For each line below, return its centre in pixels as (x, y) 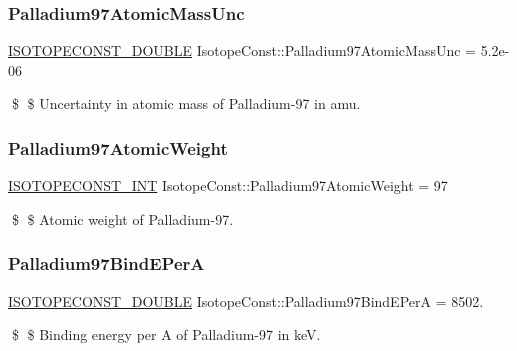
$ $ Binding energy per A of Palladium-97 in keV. (166, 334)
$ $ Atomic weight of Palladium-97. (122, 218)
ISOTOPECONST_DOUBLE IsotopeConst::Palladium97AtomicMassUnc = (242, 50)
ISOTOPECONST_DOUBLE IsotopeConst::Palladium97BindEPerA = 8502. (246, 300)
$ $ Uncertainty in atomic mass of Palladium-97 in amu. (186, 103)
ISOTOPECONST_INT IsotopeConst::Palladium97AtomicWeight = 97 (228, 185)
